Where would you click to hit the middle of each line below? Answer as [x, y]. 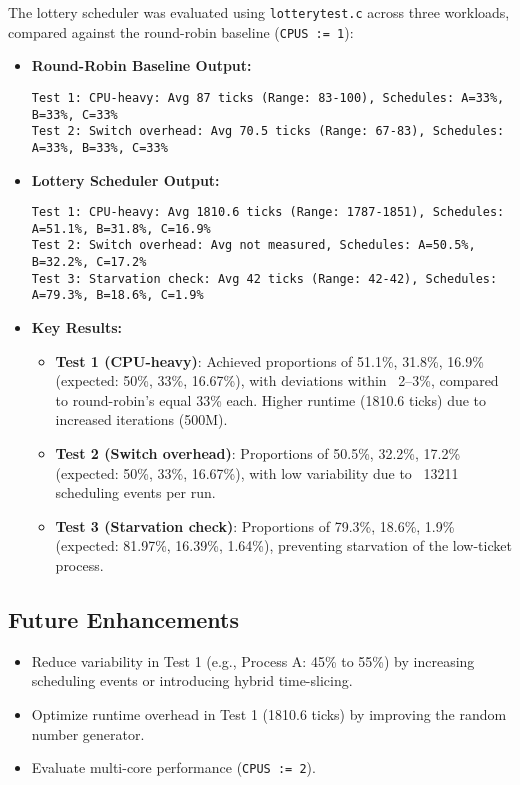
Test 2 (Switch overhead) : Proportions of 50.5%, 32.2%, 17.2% [258, 453]
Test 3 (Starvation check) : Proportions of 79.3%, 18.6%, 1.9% [255, 525]
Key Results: [76, 327]
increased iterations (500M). [141, 419]
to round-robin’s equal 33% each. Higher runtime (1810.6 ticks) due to [271, 399]
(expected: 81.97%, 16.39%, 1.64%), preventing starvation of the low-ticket [283, 545]
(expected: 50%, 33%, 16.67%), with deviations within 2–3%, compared [277, 380]
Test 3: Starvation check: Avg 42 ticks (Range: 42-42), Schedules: [264, 278]
